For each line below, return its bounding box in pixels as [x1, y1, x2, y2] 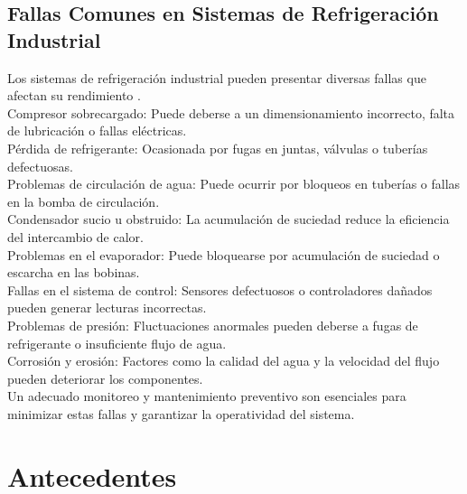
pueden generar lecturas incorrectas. [7, 298, 207, 317]
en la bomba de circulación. [7, 191, 160, 210]
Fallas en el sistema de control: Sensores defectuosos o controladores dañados [7, 280, 433, 299]
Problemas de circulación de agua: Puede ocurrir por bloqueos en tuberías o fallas [7, 174, 461, 193]
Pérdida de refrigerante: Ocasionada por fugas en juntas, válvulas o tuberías [7, 138, 428, 157]
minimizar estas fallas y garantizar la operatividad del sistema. [7, 404, 355, 423]
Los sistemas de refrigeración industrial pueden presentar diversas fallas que [7, 68, 426, 87]
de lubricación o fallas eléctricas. [7, 121, 187, 140]
